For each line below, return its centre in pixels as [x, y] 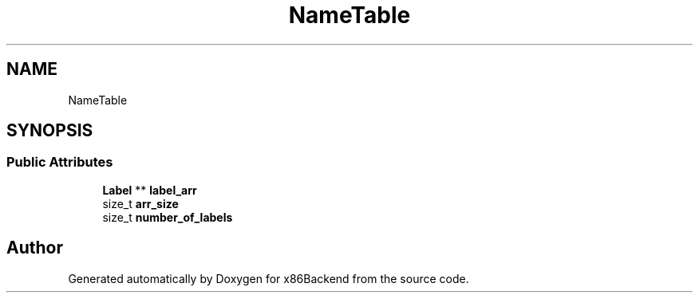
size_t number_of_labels [168, 217]
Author [35, 248]
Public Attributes [60, 162]
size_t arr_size [140, 203]
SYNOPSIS [50, 131]
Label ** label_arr [150, 190]
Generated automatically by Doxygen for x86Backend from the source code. [269, 278]
